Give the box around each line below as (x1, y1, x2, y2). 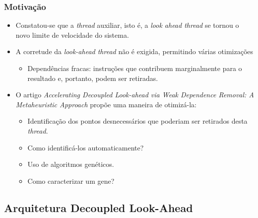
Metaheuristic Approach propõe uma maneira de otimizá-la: (15, 99, 197, 109)
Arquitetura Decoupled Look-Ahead (4, 200, 193, 215)
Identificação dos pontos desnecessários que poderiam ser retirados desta (27, 116, 248, 126)
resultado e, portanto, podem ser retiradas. (27, 73, 158, 83)
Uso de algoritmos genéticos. (27, 159, 114, 169)
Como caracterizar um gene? (27, 175, 115, 186)
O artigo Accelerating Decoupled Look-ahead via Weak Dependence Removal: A (15, 89, 254, 100)
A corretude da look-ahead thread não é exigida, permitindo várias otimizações (15, 46, 254, 57)
